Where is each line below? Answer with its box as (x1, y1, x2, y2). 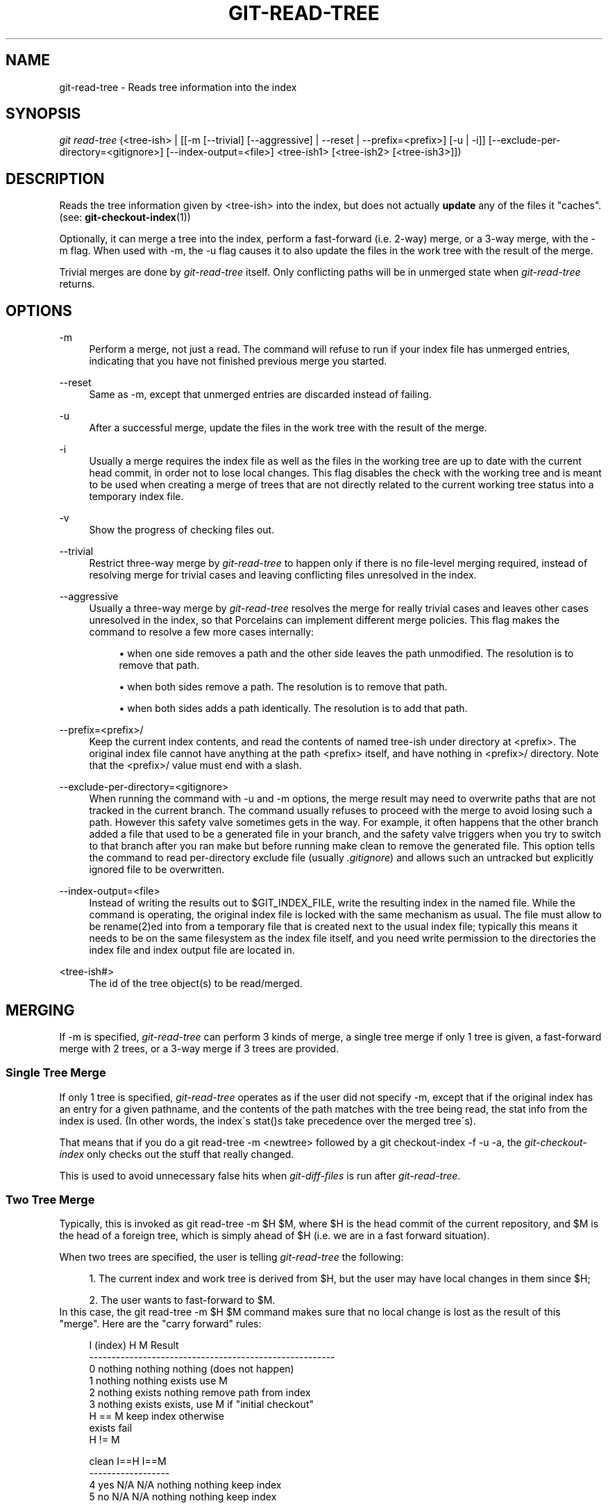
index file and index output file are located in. (89, 944, 295, 956)
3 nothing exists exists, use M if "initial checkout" (89, 1398, 314, 1411)
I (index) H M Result (89, 1339, 179, 1352)
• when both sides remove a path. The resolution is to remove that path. (119, 681, 448, 693)
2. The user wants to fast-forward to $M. (89, 1294, 276, 1307)
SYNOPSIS (6, 105, 81, 123)
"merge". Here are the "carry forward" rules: (59, 1318, 262, 1330)
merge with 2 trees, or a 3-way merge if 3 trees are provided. (59, 1042, 339, 1054)
